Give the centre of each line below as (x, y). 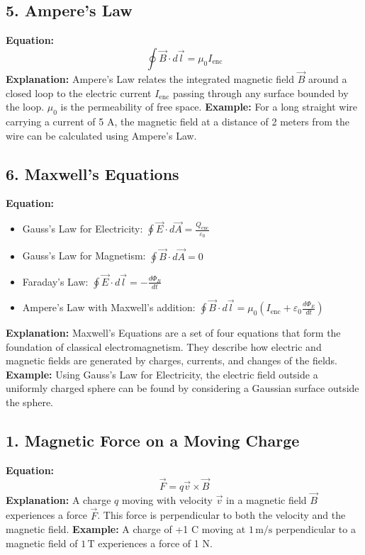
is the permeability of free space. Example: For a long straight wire (209, 107)
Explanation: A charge (58, 499)
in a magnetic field (266, 499)
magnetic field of (42, 543)
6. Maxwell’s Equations (92, 173)
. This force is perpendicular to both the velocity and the (221, 515)
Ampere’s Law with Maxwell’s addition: (109, 307)
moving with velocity (167, 499)
